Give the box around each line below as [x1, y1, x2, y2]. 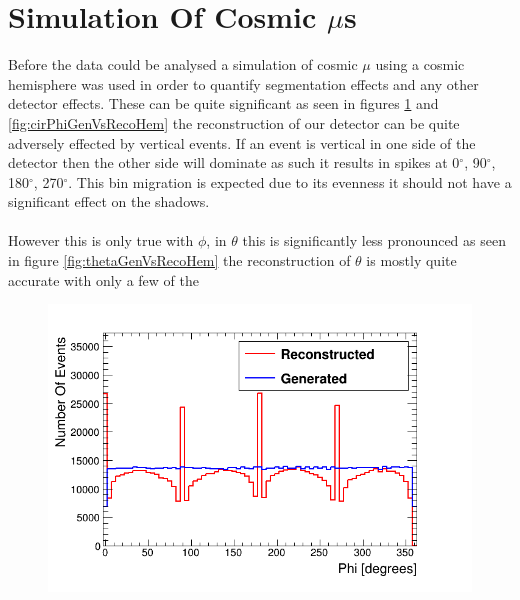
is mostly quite [366, 250, 457, 271]
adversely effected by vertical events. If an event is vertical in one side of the [8, 132, 476, 153]
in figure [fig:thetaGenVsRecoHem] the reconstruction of [8, 250, 351, 271]
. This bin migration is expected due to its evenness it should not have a [68, 171, 512, 192]
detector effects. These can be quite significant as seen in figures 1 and [8, 93, 439, 114]
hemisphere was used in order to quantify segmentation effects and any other [8, 73, 479, 94]
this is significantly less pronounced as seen [242, 230, 506, 251]
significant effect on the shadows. [8, 191, 210, 212]
